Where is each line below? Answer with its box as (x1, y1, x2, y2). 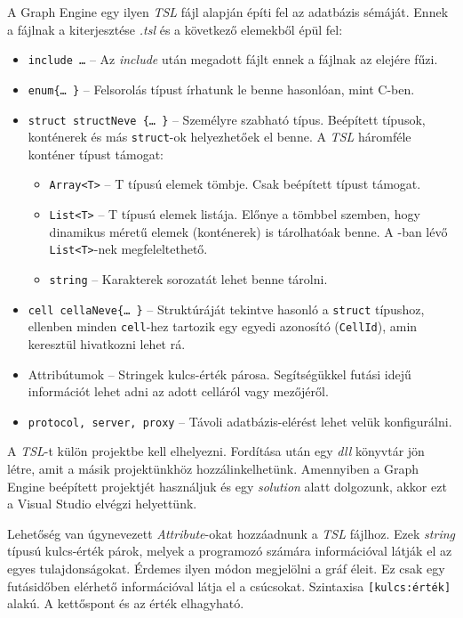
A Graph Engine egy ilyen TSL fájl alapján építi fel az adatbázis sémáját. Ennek (7, 3, 449, 20)
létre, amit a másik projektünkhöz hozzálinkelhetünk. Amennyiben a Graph (7, 459, 419, 477)
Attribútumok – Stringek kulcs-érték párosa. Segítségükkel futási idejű (28, 364, 411, 383)
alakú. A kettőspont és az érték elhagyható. (7, 594, 244, 613)
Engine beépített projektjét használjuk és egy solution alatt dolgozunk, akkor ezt (7, 476, 447, 495)
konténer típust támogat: (28, 144, 164, 163)
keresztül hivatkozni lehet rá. (28, 334, 186, 353)
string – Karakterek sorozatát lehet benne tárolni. (49, 269, 328, 288)
